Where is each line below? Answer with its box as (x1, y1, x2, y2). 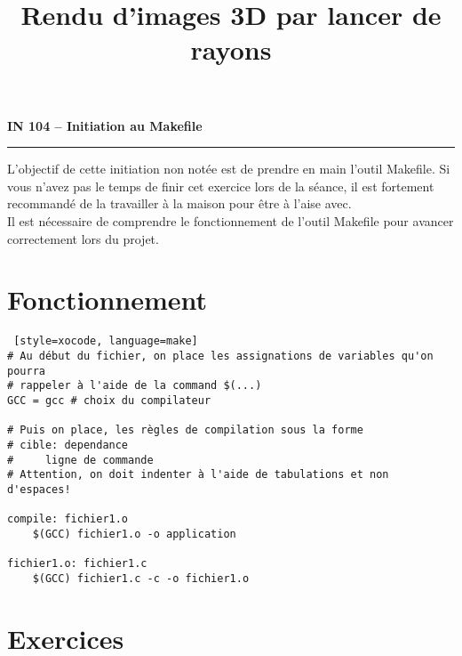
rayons (190, 31, 272, 68)
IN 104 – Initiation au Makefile (7, 116, 203, 134)
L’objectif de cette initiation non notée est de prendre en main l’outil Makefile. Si (7, 159, 450, 178)
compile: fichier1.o (7, 513, 129, 526)
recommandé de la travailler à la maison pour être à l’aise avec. (7, 194, 352, 213)
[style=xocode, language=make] (13, 335, 198, 348)
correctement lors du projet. (7, 229, 159, 247)
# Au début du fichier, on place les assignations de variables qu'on (7, 349, 434, 362)
